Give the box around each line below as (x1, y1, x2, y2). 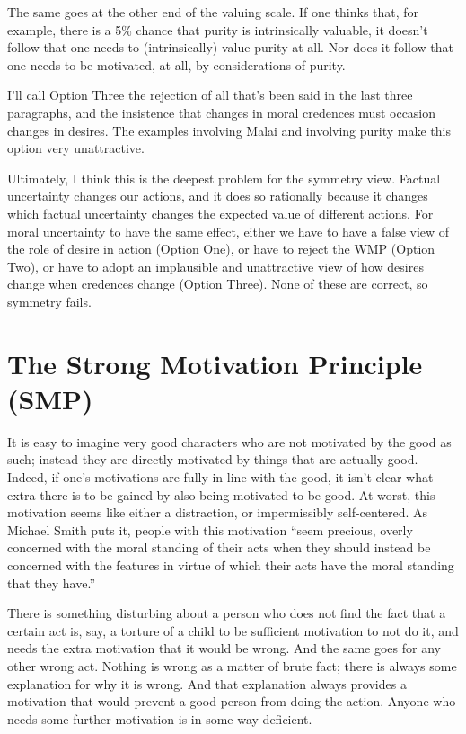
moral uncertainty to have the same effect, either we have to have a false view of (7, 221, 450, 240)
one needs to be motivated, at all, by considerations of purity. (7, 55, 346, 74)
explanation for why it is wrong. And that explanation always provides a (7, 674, 407, 693)
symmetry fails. (7, 291, 92, 310)
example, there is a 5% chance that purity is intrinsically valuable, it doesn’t (7, 20, 428, 39)
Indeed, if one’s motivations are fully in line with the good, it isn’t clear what (7, 468, 434, 486)
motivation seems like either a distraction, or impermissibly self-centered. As (7, 503, 428, 522)
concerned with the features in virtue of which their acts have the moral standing (7, 555, 454, 574)
